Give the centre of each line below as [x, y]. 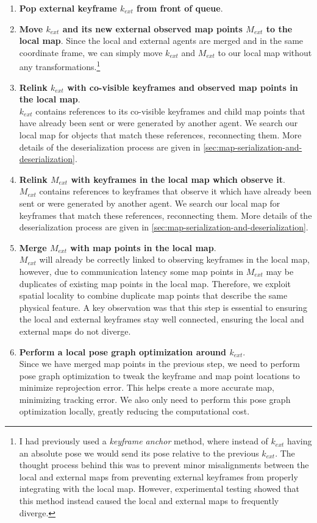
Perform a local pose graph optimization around [123, 351]
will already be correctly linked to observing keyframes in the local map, [174, 259]
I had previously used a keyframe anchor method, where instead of [144, 441]
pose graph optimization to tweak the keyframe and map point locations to [160, 375]
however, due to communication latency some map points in [131, 271]
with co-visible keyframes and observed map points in [183, 87]
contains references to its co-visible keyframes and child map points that [170, 111]
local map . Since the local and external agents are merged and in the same [161, 41]
